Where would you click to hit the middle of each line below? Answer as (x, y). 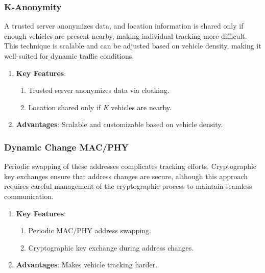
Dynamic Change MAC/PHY (66, 147)
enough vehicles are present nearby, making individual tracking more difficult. (126, 35)
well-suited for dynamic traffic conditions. (69, 56)
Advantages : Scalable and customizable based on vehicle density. (119, 124)
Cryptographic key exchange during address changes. (111, 247)
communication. (29, 196)
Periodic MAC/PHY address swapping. (90, 230)
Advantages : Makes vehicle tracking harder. (87, 265)
